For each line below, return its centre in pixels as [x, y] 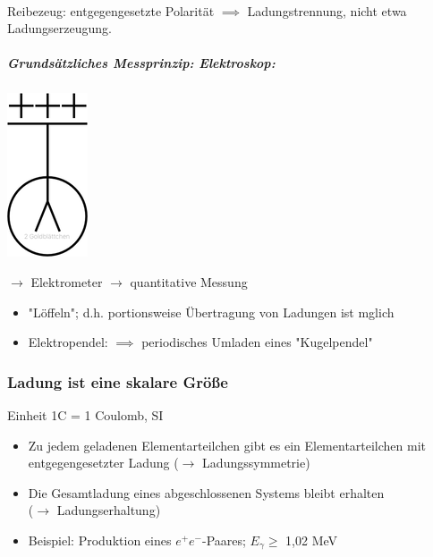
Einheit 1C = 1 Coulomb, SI [85, 414]
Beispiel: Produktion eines [100, 540]
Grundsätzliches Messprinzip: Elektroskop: [141, 63]
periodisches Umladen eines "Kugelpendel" [257, 342]
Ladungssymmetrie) [256, 463]
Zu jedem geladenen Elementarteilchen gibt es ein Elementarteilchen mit [227, 445]
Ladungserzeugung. [59, 28]
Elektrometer [67, 281]
